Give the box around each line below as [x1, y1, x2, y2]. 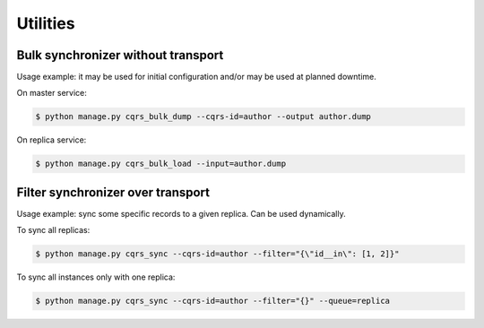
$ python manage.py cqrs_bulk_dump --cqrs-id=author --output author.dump [35, 112, 372, 122]
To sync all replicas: [16, 225, 91, 236]
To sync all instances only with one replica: [16, 272, 176, 282]
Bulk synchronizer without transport [16, 47, 224, 63]
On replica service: [16, 134, 87, 145]
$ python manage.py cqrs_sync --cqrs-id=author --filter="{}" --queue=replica [35, 296, 390, 306]
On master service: [16, 88, 87, 99]
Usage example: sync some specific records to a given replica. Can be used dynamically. [16, 208, 347, 219]
